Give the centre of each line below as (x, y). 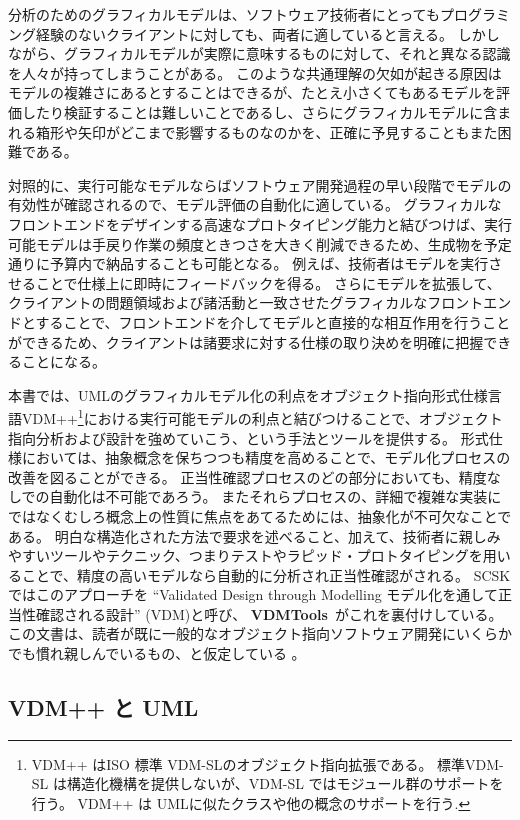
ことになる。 (63, 361)
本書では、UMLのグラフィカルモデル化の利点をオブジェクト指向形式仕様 (248, 394)
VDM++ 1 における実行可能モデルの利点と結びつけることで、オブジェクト (262, 416)
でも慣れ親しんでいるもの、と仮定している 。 (157, 653)
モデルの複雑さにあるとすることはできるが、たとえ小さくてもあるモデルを (252, 92)
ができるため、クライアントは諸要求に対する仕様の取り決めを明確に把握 (246, 341)
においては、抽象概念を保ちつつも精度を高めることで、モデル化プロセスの (266, 457)
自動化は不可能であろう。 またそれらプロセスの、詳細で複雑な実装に (275, 496)
